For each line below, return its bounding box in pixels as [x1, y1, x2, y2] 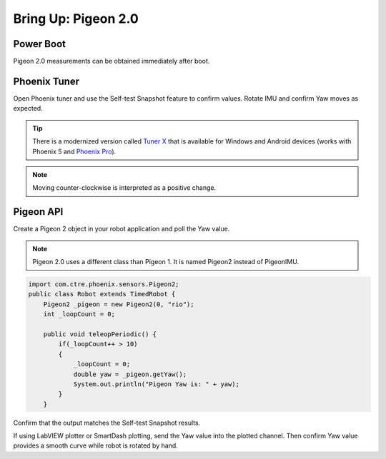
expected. [13, 104, 43, 113]
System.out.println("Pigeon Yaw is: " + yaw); [73, 380, 239, 388]
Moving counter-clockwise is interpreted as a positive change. [32, 183, 217, 192]
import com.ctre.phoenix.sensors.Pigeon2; [28, 280, 179, 288]
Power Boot [13, 38, 66, 50]
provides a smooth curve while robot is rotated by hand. [13, 441, 178, 450]
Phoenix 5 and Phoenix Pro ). [32, 147, 117, 156]
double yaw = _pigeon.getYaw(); [73, 370, 187, 378]
